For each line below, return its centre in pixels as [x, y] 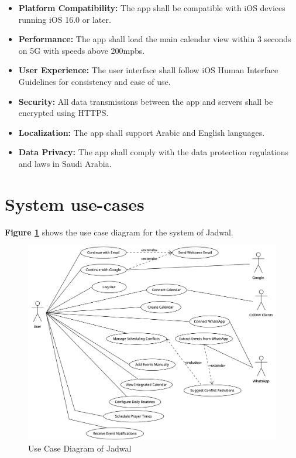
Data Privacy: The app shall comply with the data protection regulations [153, 152]
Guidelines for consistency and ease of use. [94, 81]
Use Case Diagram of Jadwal [80, 448]
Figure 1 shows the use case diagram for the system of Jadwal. [119, 232]
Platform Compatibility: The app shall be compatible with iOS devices [152, 8]
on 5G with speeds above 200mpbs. [82, 50]
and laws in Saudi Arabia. [65, 163]
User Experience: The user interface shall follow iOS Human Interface [148, 70]
